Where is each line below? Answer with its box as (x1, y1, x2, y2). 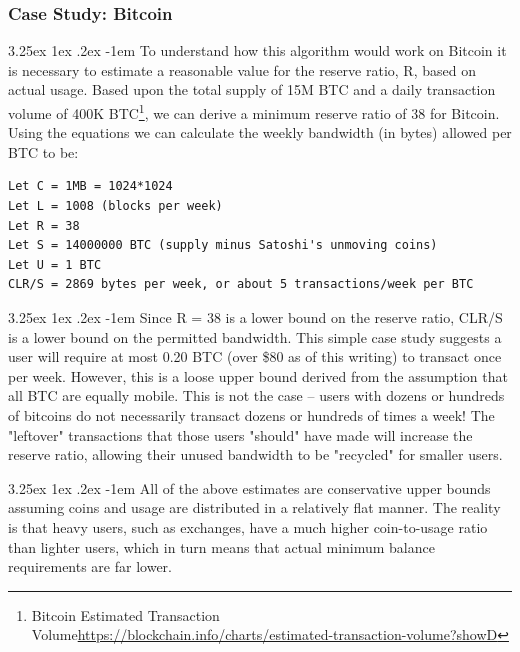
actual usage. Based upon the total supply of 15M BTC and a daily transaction (8, 79, 496, 100)
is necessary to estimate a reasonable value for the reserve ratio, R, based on (8, 59, 476, 80)
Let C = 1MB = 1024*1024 (8, 179, 173, 194)
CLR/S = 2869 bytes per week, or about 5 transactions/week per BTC (8, 277, 474, 292)
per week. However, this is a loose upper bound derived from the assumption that (8, 365, 508, 386)
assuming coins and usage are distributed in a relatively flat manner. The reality (8, 497, 501, 518)
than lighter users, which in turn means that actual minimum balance (8, 536, 435, 557)
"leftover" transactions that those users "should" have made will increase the (8, 424, 473, 445)
